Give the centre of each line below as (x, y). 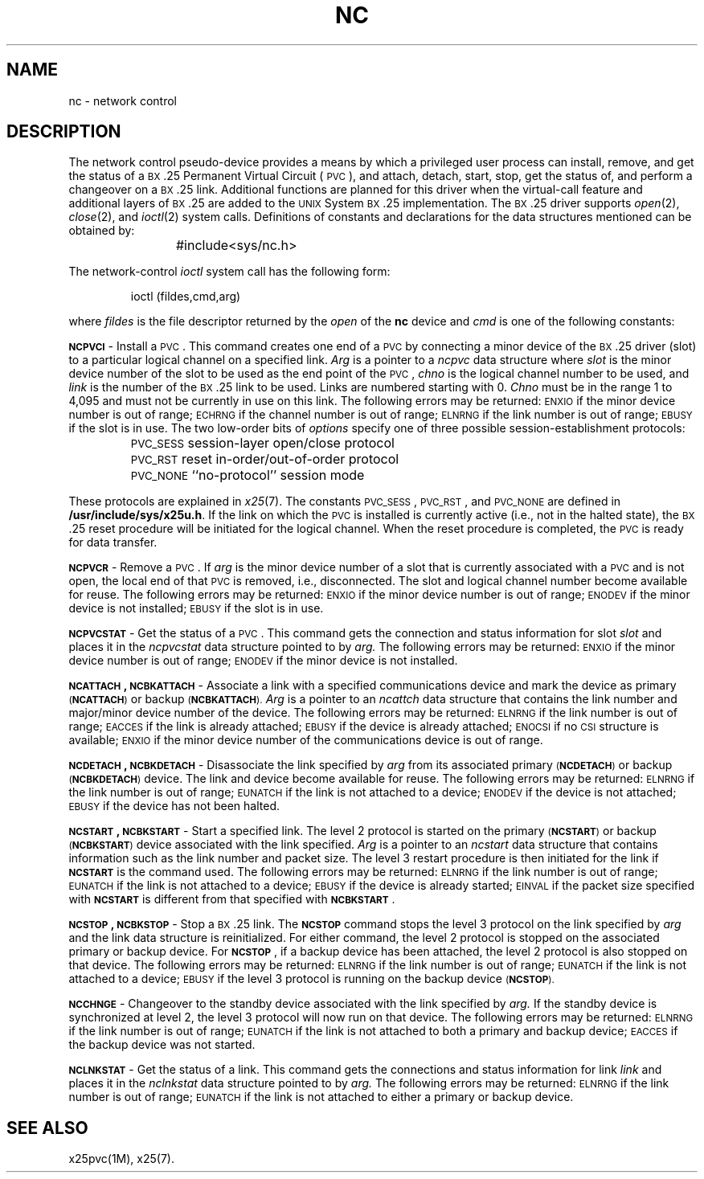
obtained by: (102, 231)
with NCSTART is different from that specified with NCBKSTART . (232, 899)
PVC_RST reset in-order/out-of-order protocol (265, 459)
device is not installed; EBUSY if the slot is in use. (196, 608)
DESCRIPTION (64, 132)
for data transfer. (113, 542)
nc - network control (123, 100)
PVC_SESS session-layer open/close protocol (262, 443)
